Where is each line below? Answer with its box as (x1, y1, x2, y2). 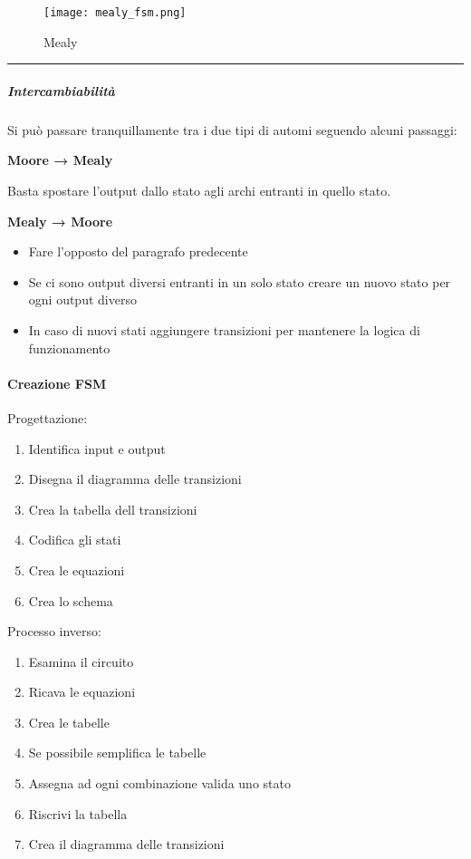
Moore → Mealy (7, 150, 113, 169)
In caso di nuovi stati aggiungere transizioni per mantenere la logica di (28, 320, 420, 339)
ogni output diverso (28, 290, 137, 309)
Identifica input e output (28, 439, 166, 458)
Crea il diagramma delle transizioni (28, 835, 225, 854)
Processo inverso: (7, 622, 101, 641)
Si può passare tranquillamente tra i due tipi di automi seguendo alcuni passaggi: (7, 120, 457, 139)
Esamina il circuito (28, 651, 134, 671)
